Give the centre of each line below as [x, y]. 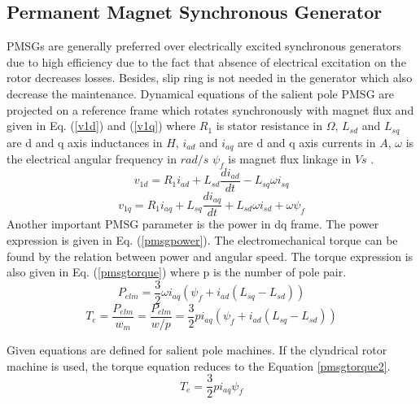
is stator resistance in [269, 126]
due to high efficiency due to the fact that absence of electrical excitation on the [206, 61]
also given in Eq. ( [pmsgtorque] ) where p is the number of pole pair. [177, 272]
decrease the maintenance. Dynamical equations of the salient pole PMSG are [200, 93]
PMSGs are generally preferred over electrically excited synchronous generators [204, 46]
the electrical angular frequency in [92, 159]
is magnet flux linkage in [290, 159]
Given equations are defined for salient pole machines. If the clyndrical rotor [197, 349]
